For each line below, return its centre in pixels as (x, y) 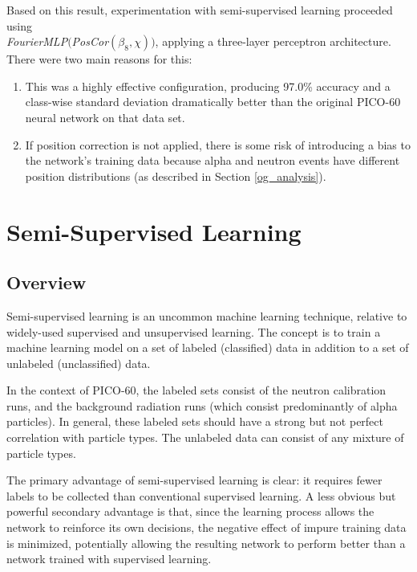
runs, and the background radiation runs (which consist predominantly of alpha (202, 405)
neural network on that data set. (105, 117)
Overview (47, 282)
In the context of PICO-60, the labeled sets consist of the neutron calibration (196, 390)
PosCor (90, 41)
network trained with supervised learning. (109, 559)
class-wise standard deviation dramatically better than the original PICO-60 (213, 102)
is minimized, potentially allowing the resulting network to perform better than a (206, 543)
